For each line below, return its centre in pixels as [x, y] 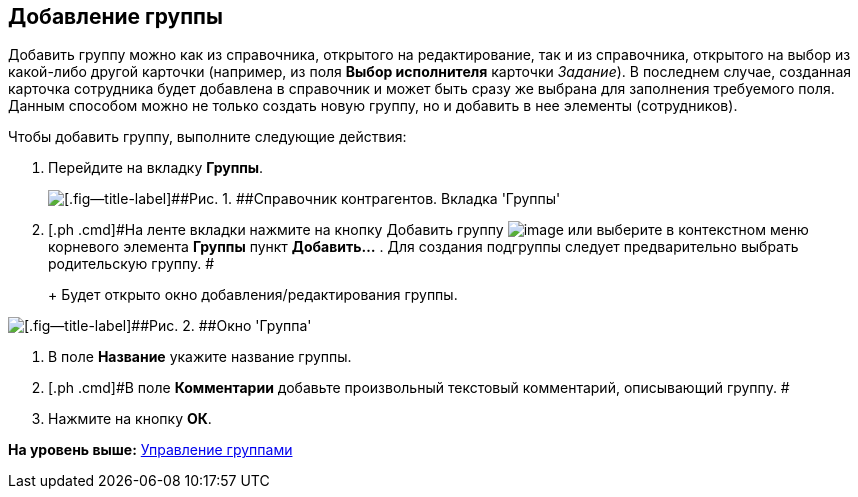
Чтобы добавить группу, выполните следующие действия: [207, 137]
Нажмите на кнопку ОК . [130, 419]
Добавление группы [115, 16]
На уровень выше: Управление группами [150, 450]
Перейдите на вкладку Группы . [156, 168]
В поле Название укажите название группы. [200, 357]
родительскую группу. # [131, 264]
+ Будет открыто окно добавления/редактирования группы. [253, 295]
